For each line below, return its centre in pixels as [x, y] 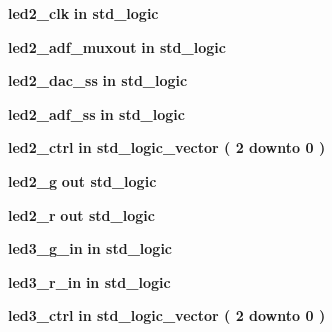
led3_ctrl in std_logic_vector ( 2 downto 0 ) [167, 315]
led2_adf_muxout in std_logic [117, 46]
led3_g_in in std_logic [90, 248]
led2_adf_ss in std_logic [96, 113]
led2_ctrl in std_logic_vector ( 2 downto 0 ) [167, 147]
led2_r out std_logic [81, 214]
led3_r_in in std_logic [89, 281]
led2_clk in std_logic [83, 13]
